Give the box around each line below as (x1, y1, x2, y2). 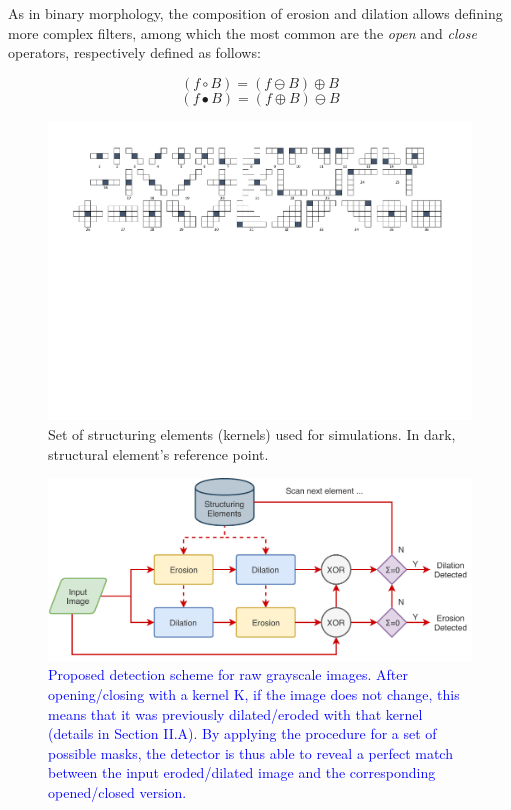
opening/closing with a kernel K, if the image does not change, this (48, 684, 460, 704)
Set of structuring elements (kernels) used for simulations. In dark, (48, 424, 456, 445)
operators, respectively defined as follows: (8, 42, 261, 63)
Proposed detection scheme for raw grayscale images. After (48, 664, 408, 685)
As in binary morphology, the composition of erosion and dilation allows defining (8, 3, 503, 23)
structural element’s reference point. (48, 443, 269, 464)
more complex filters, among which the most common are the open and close (8, 22, 477, 43)
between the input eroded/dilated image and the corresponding (48, 762, 436, 783)
